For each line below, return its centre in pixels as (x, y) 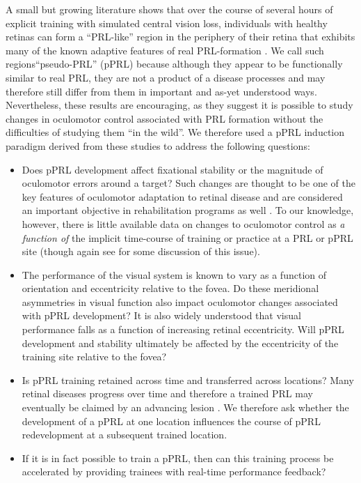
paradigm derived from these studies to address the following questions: (158, 145)
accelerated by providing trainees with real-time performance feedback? (174, 472)
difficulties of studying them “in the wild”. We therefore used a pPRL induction (175, 132)
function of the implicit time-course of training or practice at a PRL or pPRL (187, 237)
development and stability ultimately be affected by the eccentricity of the (180, 343)
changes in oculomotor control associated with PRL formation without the (165, 118)
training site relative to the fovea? (94, 356)
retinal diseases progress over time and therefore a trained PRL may (167, 393)
